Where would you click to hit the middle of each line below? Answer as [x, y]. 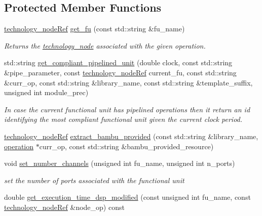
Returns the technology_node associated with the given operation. [105, 45]
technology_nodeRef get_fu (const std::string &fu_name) [95, 29]
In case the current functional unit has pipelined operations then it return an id [127, 109]
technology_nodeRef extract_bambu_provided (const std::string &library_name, [131, 136]
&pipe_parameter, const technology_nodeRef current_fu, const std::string [120, 72]
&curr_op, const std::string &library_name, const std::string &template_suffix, [128, 82]
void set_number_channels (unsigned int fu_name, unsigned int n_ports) [120, 163]
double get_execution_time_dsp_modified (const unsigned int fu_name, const [127, 197]
